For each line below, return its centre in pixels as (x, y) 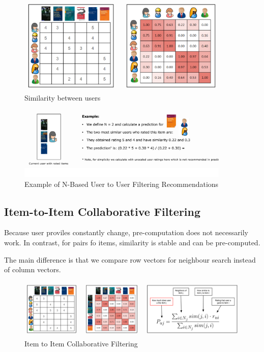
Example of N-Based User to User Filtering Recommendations (122, 184)
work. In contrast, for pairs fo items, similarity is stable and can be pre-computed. (132, 242)
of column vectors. (33, 269)
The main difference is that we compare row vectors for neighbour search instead (130, 259)
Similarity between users (63, 97)
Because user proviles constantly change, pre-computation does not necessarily (126, 232)
